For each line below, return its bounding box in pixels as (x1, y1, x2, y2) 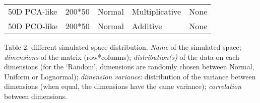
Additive (132, 20, 162, 32)
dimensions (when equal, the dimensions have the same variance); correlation (4, 81, 242, 91)
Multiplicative (132, 6, 181, 17)
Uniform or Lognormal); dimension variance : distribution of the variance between (4, 71, 256, 81)
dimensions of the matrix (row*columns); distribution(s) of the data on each (4, 51, 239, 62)
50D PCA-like (8, 6, 57, 17)
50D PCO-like (8, 20, 57, 32)
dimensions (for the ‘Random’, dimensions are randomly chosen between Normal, (4, 61, 254, 72)
